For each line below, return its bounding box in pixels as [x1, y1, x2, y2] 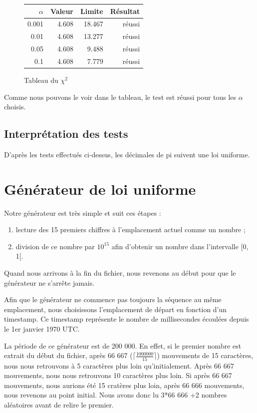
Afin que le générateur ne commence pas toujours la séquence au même [4, 294, 222, 305]
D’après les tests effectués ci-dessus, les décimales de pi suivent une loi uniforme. [4, 149, 250, 159]
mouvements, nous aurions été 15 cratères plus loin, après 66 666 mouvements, [4, 380, 245, 390]
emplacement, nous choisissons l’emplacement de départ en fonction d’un [4, 304, 227, 314]
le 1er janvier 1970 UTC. [4, 324, 80, 334]
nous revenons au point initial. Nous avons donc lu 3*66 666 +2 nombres [4, 390, 227, 400]
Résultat [110, 5, 140, 16]
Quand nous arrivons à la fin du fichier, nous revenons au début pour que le [4, 268, 236, 278]
